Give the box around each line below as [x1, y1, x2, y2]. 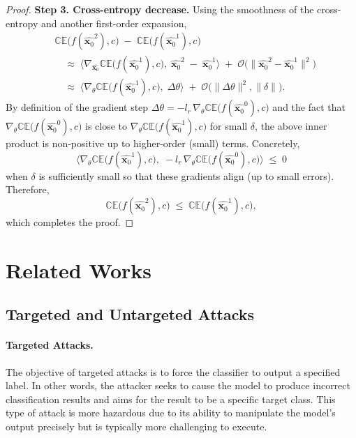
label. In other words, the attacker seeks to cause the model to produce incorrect [6, 378, 350, 393]
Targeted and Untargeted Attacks [6, 303, 255, 325]
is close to [85, 119, 128, 133]
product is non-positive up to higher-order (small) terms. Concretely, [6, 136, 300, 151]
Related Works [6, 255, 152, 284]
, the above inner [255, 119, 327, 133]
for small [209, 119, 248, 133]
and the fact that [272, 100, 346, 114]
